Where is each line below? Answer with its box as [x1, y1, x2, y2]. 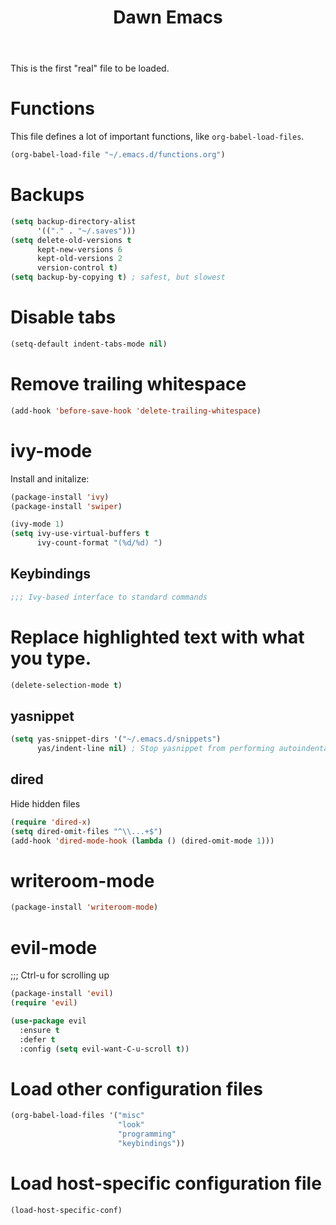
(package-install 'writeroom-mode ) [10, 902, 159, 913]
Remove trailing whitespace [10, 373, 247, 396]
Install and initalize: [10, 472, 90, 485]
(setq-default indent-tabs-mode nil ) [10, 339, 168, 349]
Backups [10, 184, 85, 206]
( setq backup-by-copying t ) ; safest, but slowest [10, 272, 226, 283]
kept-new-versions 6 [36, 244, 123, 255]
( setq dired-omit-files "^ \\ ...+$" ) [10, 826, 163, 836]
